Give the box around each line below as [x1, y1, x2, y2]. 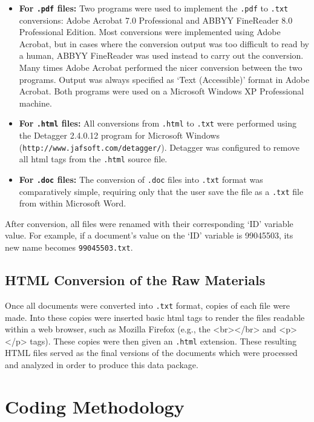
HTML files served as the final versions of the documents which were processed [5, 346, 298, 359]
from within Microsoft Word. [19, 197, 126, 209]
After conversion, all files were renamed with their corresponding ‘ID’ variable [5, 217, 293, 229]
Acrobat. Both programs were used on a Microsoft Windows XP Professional [19, 85, 304, 97]
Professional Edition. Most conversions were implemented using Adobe [19, 25, 281, 38]
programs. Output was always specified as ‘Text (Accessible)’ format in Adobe [19, 73, 310, 85]
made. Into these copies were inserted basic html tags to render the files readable [5, 311, 305, 323]
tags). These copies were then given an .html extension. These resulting [30, 334, 296, 347]
